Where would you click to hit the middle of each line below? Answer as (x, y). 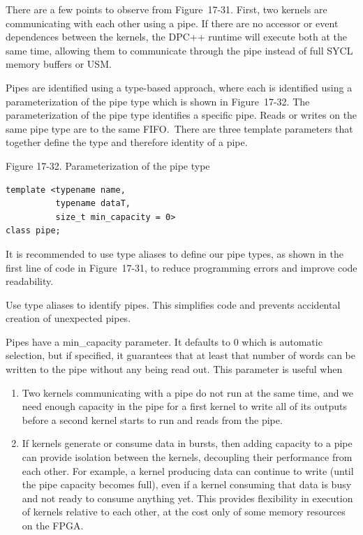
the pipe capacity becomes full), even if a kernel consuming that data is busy (187, 484)
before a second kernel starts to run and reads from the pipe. (152, 419)
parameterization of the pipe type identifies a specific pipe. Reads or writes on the (181, 115)
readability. (30, 281)
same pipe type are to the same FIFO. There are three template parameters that (179, 128)
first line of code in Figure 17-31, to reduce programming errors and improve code (181, 267)
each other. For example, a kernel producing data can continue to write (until (188, 470)
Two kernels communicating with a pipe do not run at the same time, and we (188, 392)
